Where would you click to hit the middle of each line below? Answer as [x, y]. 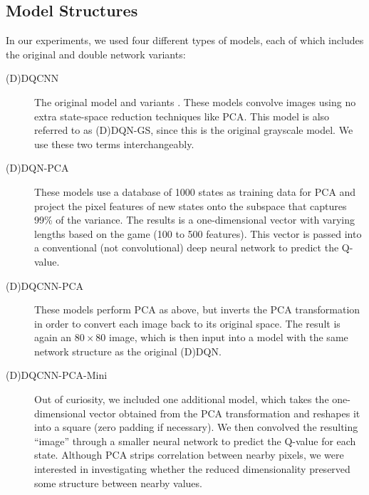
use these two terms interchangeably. [114, 144]
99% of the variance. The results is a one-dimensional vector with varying [194, 220]
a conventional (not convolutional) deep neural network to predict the [187, 247]
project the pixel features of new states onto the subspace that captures [191, 205]
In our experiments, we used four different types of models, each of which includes [185, 40]
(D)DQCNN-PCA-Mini [57, 375]
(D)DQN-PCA [37, 168]
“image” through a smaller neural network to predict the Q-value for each [195, 441]
